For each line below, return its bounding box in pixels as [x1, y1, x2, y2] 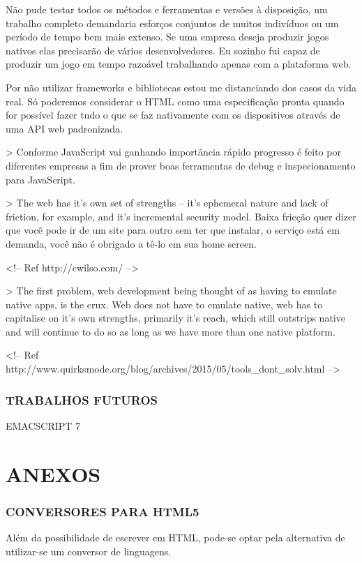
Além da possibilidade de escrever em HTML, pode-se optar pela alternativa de [6, 530, 345, 545]
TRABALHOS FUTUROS [6, 391, 158, 408]
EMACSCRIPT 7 [6, 418, 81, 433]
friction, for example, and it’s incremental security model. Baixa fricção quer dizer [6, 209, 356, 223]
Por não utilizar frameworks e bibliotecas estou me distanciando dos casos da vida [6, 80, 356, 94]
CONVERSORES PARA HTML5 [6, 502, 199, 520]
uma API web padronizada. [6, 121, 123, 135]
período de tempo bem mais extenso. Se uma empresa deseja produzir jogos [6, 29, 329, 44]
